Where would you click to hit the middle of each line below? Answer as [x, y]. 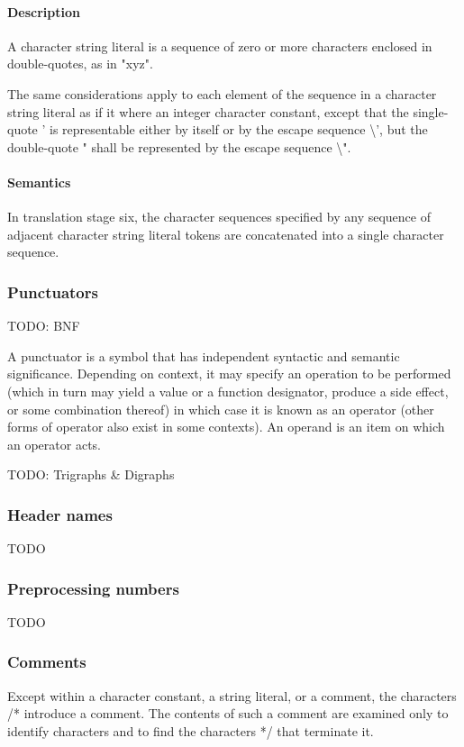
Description [44, 11]
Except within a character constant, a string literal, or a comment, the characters [232, 695]
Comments [47, 662]
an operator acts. [54, 444]
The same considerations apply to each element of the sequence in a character [222, 93]
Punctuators [53, 292]
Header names [60, 514]
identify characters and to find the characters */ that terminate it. [191, 730]
